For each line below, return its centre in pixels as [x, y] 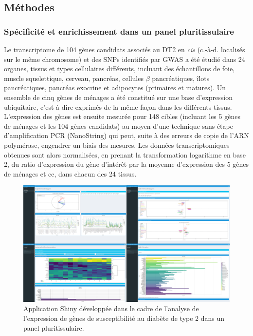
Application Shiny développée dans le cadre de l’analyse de [111, 308]
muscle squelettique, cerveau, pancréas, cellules [74, 78]
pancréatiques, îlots [181, 78]
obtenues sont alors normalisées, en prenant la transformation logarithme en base [125, 154]
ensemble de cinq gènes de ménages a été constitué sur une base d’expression [118, 97]
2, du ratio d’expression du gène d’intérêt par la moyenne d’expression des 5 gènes [126, 164]
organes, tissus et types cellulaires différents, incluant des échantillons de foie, [119, 69]
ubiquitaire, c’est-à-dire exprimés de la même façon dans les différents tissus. [118, 107]
